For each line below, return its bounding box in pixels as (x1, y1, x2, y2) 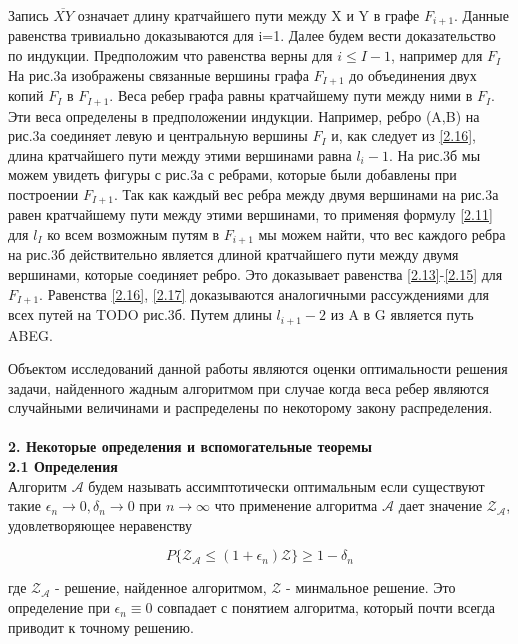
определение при (8, 597, 110, 618)
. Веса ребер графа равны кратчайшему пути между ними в (109, 85, 473, 106)
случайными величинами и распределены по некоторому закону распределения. (8, 397, 493, 418)
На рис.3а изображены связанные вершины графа (8, 64, 309, 85)
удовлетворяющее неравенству (8, 514, 192, 535)
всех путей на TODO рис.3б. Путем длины (8, 304, 272, 325)
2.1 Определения (8, 456, 118, 477)
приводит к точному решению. (8, 616, 194, 637)
